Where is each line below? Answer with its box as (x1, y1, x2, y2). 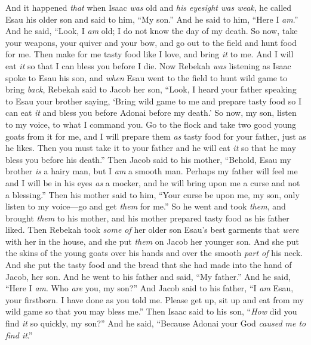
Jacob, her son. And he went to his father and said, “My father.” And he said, (5, 270, 291, 282)
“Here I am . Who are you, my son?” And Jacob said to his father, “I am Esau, (5, 282, 294, 294)
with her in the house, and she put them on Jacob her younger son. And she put (5, 235, 299, 247)
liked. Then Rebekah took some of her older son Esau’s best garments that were (5, 223, 299, 236)
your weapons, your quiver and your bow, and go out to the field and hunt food (5, 36, 297, 48)
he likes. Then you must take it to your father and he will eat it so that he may (5, 141, 296, 154)
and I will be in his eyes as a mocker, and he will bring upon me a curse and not (5, 176, 300, 189)
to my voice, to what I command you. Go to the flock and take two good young (5, 118, 296, 130)
